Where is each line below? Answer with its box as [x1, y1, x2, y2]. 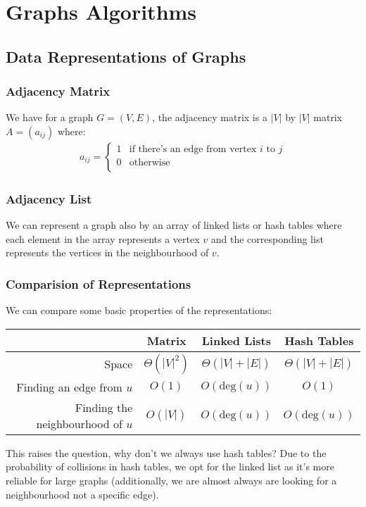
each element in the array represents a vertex [6, 231, 200, 246]
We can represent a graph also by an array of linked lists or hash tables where [6, 218, 342, 232]
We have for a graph [6, 110, 94, 125]
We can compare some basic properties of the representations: [6, 303, 272, 318]
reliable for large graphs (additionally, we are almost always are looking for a [6, 473, 337, 487]
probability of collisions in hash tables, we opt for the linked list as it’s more [6, 459, 334, 474]
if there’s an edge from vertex [129, 144, 257, 154]
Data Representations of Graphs [6, 45, 246, 67]
